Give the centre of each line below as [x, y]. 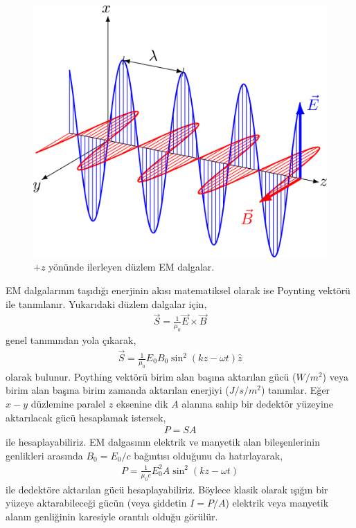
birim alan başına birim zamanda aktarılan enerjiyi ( [117, 390]
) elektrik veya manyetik [277, 503]
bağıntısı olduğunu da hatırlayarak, [208, 455]
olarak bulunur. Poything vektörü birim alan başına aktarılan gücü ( [151, 376]
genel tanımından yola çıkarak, [71, 340]
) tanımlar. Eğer [296, 390]
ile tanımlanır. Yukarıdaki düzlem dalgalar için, [106, 303]
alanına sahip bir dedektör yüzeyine [257, 403]
